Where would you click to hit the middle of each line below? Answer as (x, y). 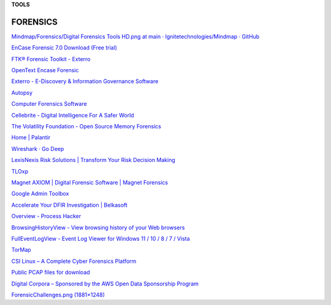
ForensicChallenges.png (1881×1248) (58, 295)
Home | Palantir (31, 138)
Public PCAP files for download (51, 273)
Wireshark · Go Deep (38, 149)
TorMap (21, 250)
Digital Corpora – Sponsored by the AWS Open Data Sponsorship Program (105, 284)
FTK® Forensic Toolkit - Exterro (51, 59)
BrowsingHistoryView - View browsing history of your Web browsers (98, 227)
